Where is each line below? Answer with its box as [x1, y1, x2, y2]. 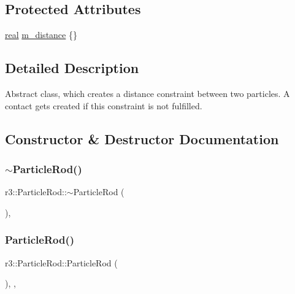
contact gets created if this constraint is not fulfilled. [5, 99, 202, 112]
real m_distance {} [5, 28, 77, 41]
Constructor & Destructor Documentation [5, 129, 279, 148]
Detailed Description [5, 58, 139, 77]
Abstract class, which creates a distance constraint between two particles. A [5, 87, 290, 99]
